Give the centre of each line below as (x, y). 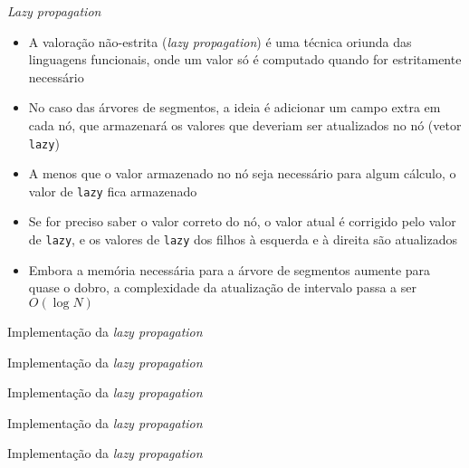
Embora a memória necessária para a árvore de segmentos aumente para (230, 269)
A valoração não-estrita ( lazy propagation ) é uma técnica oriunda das (220, 41)
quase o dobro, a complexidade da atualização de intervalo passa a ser (222, 287)
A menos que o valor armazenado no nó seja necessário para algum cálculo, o (242, 173)
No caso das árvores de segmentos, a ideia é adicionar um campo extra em (234, 107)
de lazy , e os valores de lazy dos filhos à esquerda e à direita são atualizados (243, 239)
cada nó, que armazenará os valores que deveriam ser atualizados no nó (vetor (245, 124)
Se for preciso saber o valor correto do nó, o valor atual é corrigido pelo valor (242, 221)
